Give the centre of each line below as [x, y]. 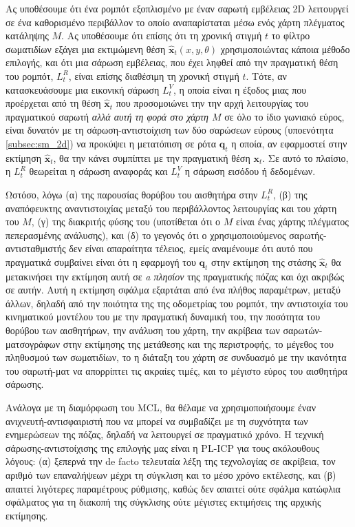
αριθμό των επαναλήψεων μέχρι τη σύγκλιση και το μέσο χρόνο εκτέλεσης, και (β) [171, 475]
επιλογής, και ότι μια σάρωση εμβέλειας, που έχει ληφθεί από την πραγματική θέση [172, 62]
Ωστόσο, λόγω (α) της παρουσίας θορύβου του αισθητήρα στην [132, 194]
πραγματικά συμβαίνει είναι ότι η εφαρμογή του [101, 261]
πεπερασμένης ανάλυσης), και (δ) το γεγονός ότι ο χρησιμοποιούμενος [146, 235]
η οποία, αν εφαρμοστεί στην [289, 143]
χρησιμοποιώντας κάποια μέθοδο [285, 49]
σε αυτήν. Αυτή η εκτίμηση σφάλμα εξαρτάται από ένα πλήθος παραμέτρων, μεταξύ [173, 290]
